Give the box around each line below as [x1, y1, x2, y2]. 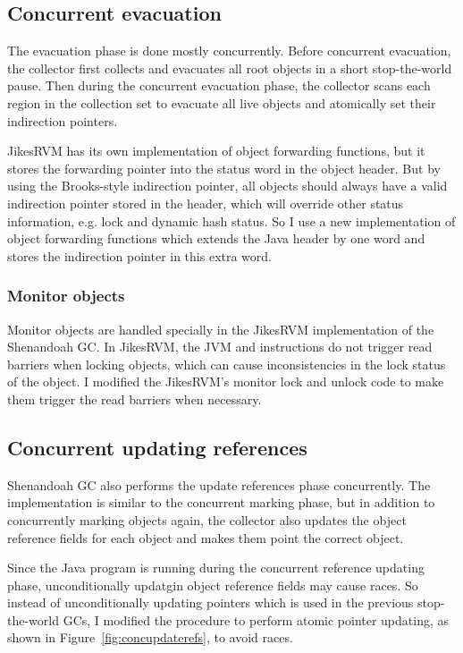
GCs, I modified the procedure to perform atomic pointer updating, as [63, 610, 450, 629]
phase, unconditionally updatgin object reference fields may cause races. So [7, 575, 418, 594]
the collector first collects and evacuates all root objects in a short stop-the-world [7, 58, 452, 77]
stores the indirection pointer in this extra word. [7, 246, 273, 265]
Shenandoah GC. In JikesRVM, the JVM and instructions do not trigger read [7, 337, 433, 356]
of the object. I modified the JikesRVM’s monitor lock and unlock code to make [7, 372, 444, 391]
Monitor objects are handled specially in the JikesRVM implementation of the [7, 319, 434, 338]
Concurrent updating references [7, 433, 307, 461]
